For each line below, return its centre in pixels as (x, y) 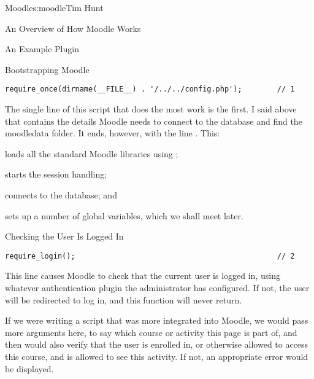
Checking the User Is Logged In (64, 236)
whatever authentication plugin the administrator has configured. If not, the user (157, 288)
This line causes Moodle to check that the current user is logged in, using (143, 275)
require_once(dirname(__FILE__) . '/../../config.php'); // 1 (150, 89)
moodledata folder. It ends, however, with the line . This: (113, 133)
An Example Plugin (42, 49)
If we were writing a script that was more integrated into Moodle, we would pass (157, 320)
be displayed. (29, 368)
